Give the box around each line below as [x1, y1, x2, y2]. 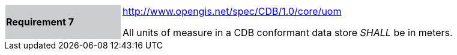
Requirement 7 [6, 16, 74, 28]
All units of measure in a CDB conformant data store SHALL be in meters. [123, 27, 453, 38]
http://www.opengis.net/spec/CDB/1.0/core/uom [123, 5, 342, 17]
